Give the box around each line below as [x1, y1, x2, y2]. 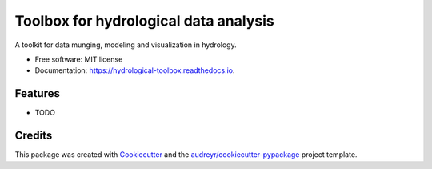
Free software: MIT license [34, 54, 123, 64]
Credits [14, 129, 53, 143]
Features [14, 87, 60, 100]
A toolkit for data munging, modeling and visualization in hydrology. [14, 40, 237, 50]
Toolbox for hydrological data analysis [14, 12, 275, 30]
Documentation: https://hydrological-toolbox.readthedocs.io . [34, 66, 235, 75]
